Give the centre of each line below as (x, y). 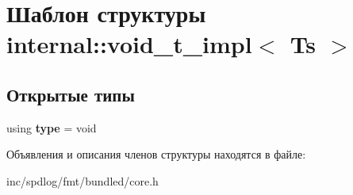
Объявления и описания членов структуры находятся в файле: (156, 154)
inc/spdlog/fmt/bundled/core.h (82, 180)
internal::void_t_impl (129, 44)
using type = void (52, 127)
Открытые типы (71, 94)
